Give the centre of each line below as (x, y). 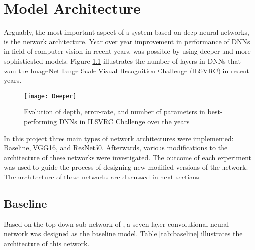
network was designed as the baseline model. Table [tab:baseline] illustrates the (123, 233)
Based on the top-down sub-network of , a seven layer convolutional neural (117, 224)
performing (40, 121)
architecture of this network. (47, 243)
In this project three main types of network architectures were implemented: (119, 138)
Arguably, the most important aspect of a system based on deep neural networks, (127, 32)
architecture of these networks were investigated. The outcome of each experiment (128, 157)
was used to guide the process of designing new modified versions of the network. (126, 167)
